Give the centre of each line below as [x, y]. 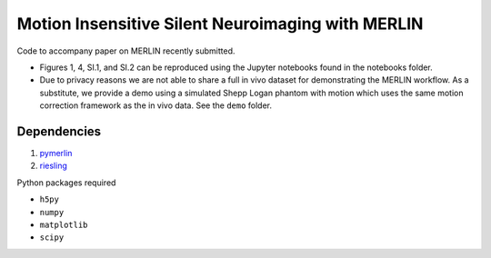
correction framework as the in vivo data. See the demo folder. [156, 105]
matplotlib [64, 224]
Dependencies [59, 131]
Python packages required [66, 183]
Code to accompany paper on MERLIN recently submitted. [126, 51]
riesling [53, 166]
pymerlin [56, 154]
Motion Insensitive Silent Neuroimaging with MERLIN [220, 24]
